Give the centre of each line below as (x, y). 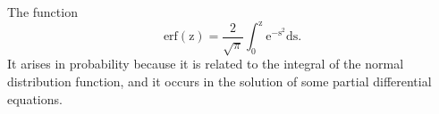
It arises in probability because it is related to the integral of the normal (206, 64)
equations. (35, 98)
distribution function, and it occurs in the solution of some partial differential (219, 81)
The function (42, 12)
